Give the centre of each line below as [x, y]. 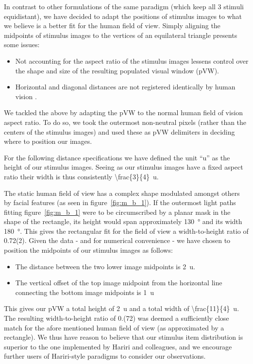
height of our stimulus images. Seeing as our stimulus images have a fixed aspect [124, 167]
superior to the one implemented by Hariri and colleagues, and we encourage [118, 346]
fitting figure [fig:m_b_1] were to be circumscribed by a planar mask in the [117, 212]
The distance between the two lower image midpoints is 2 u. [105, 266]
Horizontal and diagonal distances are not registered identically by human [125, 87]
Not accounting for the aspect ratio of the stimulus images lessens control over [132, 61]
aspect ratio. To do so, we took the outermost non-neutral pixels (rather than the [125, 122]
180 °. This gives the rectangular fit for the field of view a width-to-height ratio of [126, 231]
